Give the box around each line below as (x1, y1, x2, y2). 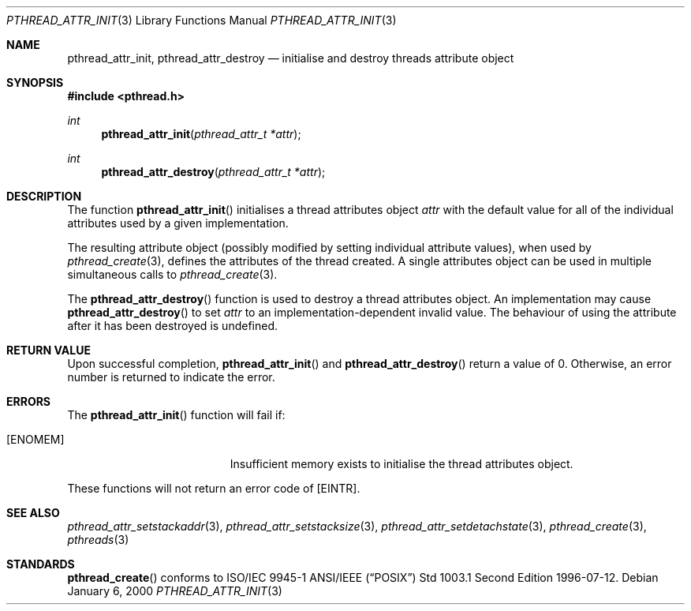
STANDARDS (6, 557, 75, 571)
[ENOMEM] (6, 433, 65, 446)
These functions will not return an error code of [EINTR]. (67, 482, 360, 495)
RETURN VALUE (6, 343, 91, 357)
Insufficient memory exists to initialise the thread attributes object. (230, 457, 573, 470)
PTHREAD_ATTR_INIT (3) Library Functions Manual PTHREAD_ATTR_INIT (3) (6, 13, 397, 27)
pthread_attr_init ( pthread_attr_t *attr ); (101, 127, 301, 141)
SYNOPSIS (6, 76, 64, 89)
